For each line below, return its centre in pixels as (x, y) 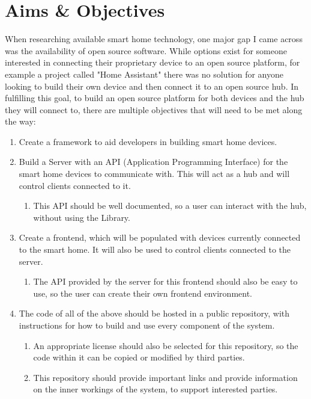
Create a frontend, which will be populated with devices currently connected (160, 237)
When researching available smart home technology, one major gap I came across (154, 39)
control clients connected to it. (75, 185)
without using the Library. (82, 217)
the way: (20, 121)
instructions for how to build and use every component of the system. (147, 325)
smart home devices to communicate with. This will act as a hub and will (154, 174)
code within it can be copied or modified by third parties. (139, 357)
